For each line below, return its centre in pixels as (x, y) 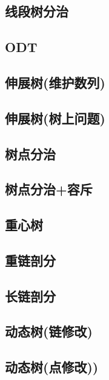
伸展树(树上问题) (55, 118)
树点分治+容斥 (49, 189)
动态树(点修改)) (52, 367)
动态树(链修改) (49, 331)
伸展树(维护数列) (55, 82)
